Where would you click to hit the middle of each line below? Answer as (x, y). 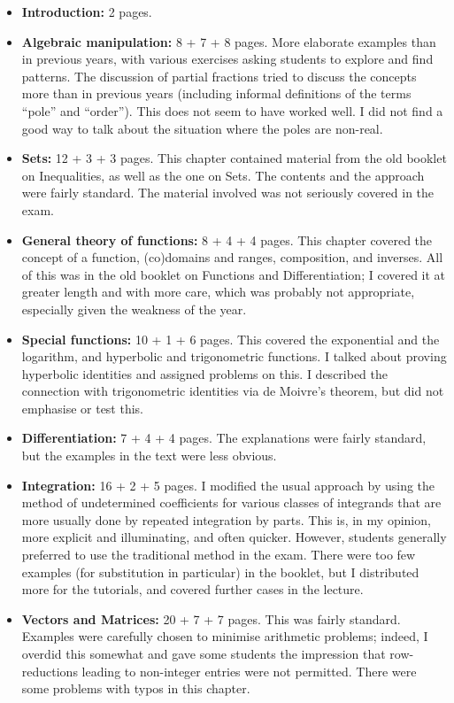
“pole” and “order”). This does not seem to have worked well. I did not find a (232, 110)
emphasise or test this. (83, 408)
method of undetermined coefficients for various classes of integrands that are (231, 502)
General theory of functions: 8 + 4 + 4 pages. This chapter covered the (227, 239)
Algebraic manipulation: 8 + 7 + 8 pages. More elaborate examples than (229, 41)
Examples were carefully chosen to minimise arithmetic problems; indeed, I (225, 636)
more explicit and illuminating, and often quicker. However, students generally (234, 537)
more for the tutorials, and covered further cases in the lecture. (192, 589)
